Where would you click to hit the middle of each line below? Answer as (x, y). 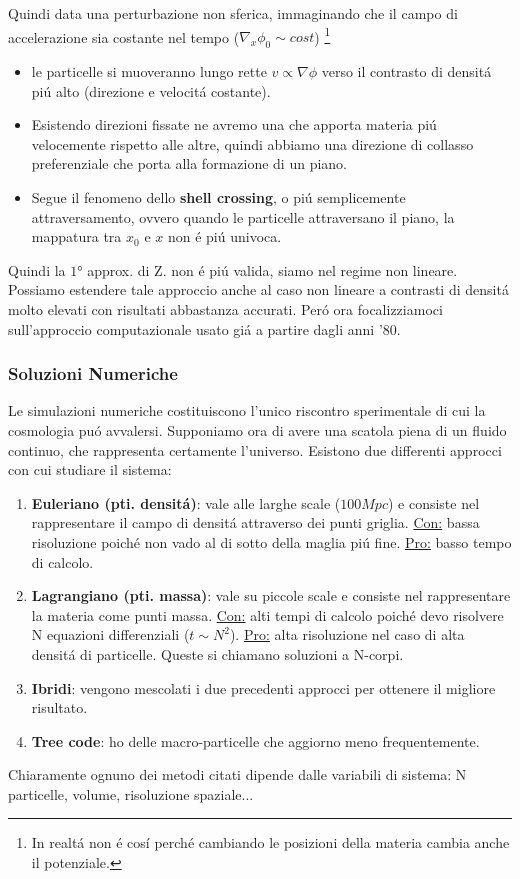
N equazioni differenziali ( (110, 634)
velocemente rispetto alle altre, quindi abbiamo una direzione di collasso (252, 143)
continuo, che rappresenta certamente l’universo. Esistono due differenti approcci (255, 449)
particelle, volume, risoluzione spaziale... (131, 793)
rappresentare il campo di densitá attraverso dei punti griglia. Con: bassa (255, 522)
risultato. (59, 707)
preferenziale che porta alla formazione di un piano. (189, 163)
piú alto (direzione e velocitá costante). (151, 90)
